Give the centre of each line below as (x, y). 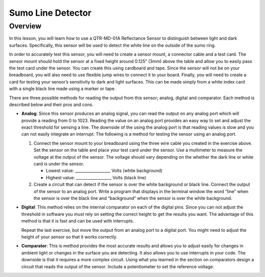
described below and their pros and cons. (51, 104)
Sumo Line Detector (50, 13)
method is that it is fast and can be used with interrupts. (78, 221)
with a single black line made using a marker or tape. (62, 89)
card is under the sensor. (59, 164)
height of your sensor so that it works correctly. (69, 237)
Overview (25, 26)
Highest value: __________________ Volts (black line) (96, 177)
